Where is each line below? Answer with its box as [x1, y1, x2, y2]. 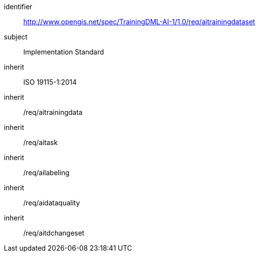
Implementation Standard [23, 48, 104, 56]
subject [4, 33, 28, 41]
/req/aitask [23, 138, 58, 146]
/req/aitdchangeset [23, 229, 85, 237]
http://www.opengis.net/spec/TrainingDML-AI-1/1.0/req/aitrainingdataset [23, 18, 255, 26]
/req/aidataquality [23, 199, 80, 207]
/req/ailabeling [23, 168, 69, 177]
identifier [4, 2, 33, 11]
